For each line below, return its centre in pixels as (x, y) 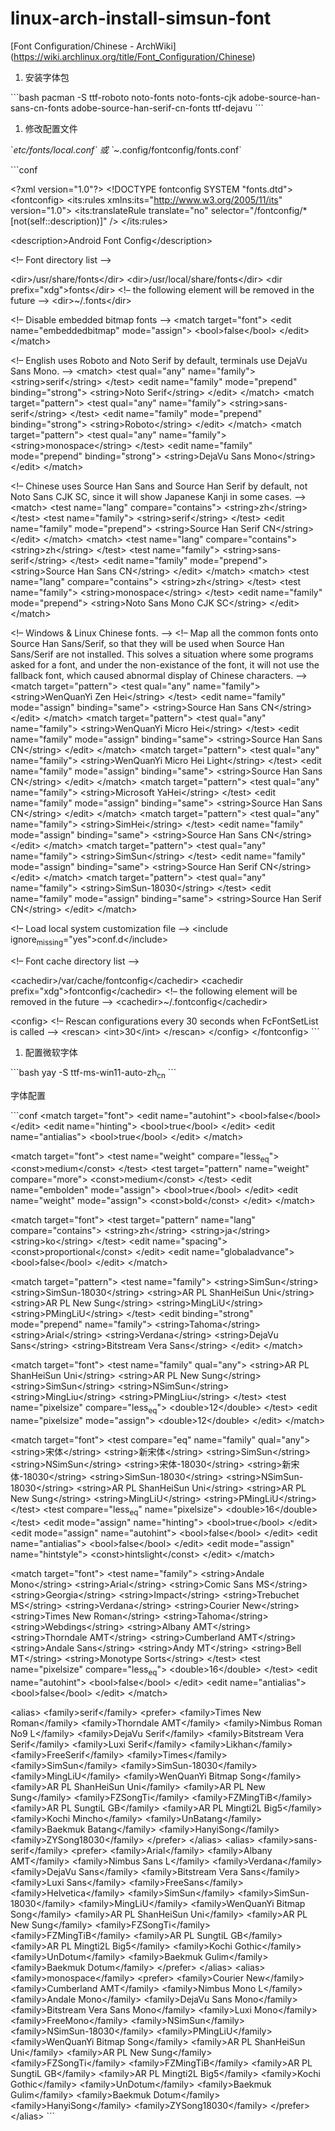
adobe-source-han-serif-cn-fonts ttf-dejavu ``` (167, 108)
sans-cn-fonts (40, 108)
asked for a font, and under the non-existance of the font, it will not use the (165, 664)
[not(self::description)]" (59, 221)
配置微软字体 (51, 1052)
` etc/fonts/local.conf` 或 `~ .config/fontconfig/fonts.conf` (126, 149)
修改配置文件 (51, 128)
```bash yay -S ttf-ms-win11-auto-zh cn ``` (93, 1073)
